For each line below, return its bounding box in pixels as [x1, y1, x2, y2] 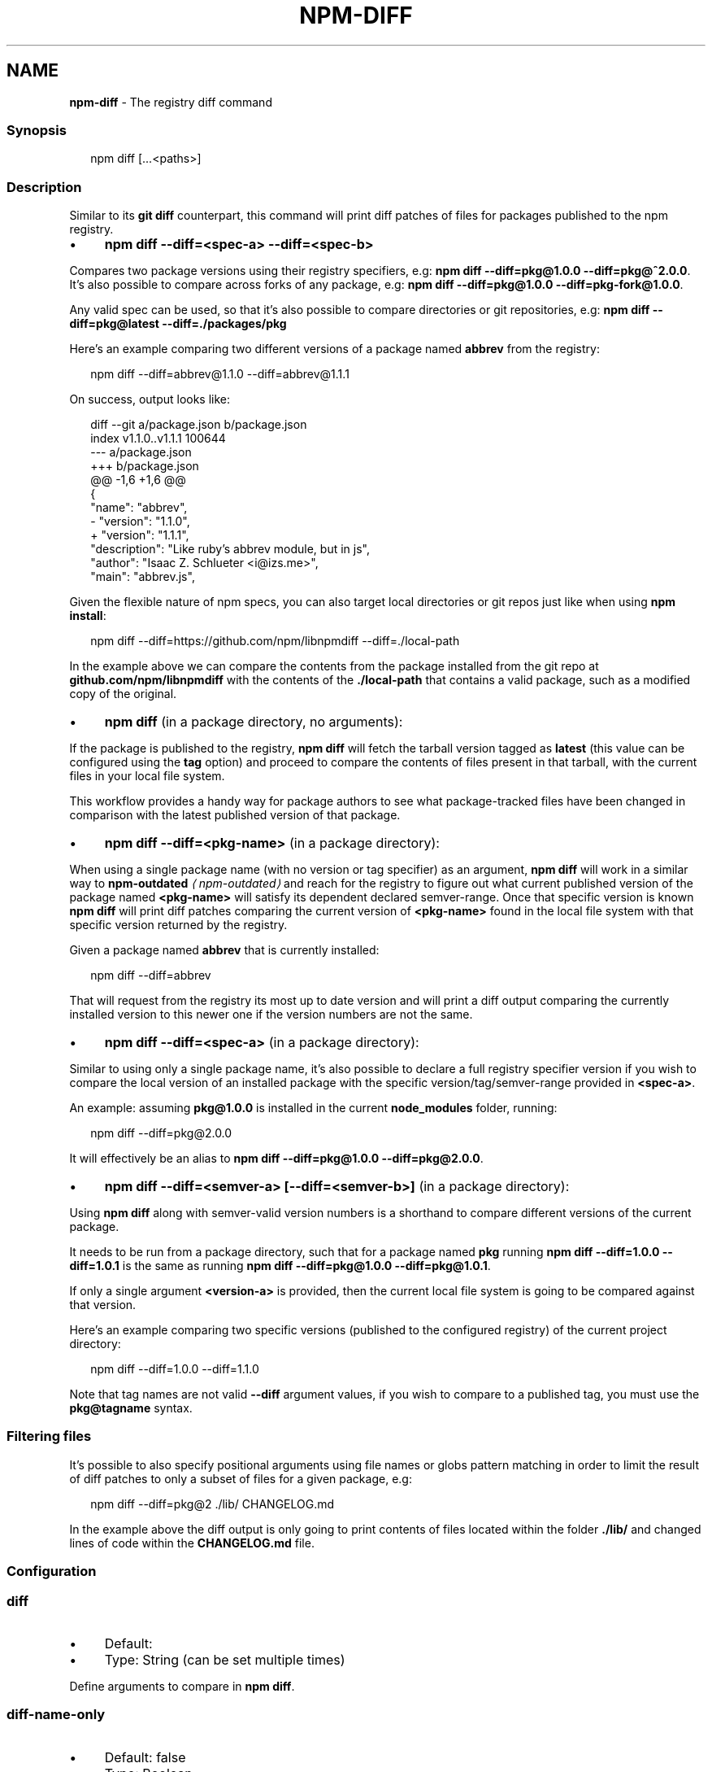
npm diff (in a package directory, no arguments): [104, 714, 403, 731]
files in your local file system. [69, 769, 225, 783]
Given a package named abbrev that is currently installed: [69, 943, 380, 958]
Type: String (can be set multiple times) [104, 1651, 345, 1668]
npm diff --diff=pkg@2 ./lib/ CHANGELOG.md [90, 1496, 335, 1511]
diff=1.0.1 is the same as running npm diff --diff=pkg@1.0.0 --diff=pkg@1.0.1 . [69, 1259, 491, 1273]
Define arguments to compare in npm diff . [69, 1678, 295, 1693]
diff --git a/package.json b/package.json [90, 417, 307, 432]
